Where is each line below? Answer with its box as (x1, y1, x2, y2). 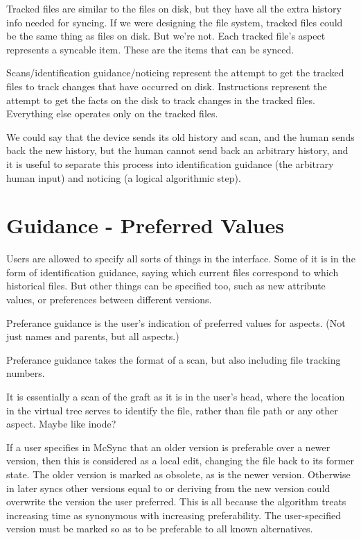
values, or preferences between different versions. (6, 292, 212, 307)
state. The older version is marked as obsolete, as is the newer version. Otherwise (6, 466, 351, 481)
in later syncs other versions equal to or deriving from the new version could (6, 480, 331, 495)
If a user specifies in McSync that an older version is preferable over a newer (6, 439, 331, 454)
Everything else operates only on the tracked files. (6, 106, 218, 121)
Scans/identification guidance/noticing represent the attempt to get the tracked (6, 65, 344, 80)
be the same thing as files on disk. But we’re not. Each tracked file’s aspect (6, 28, 326, 43)
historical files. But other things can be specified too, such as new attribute (6, 278, 326, 293)
